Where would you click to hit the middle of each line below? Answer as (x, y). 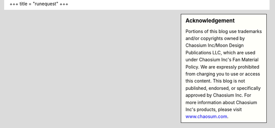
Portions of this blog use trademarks (224, 31)
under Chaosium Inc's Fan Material (222, 60)
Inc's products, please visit (214, 109)
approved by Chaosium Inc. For (218, 95)
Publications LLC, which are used (221, 52)
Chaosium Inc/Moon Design (215, 45)
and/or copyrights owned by (215, 39)
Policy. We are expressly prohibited (223, 67)
